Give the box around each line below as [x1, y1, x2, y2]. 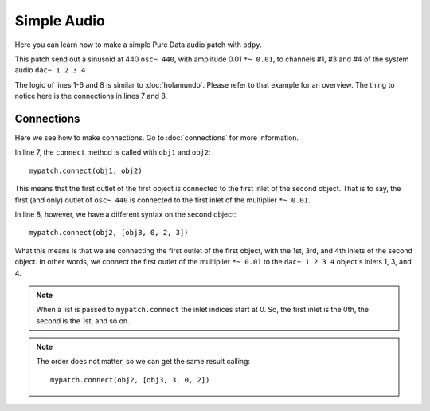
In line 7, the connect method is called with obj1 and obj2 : [14, 147, 211, 157]
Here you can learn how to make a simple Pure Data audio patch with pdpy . [14, 40, 263, 49]
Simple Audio [14, 12, 105, 29]
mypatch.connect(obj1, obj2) [29, 166, 143, 175]
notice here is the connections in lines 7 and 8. [14, 92, 168, 101]
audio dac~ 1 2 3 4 [14, 65, 86, 75]
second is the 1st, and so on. [36, 315, 131, 326]
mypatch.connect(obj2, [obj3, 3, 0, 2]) [50, 375, 210, 384]
